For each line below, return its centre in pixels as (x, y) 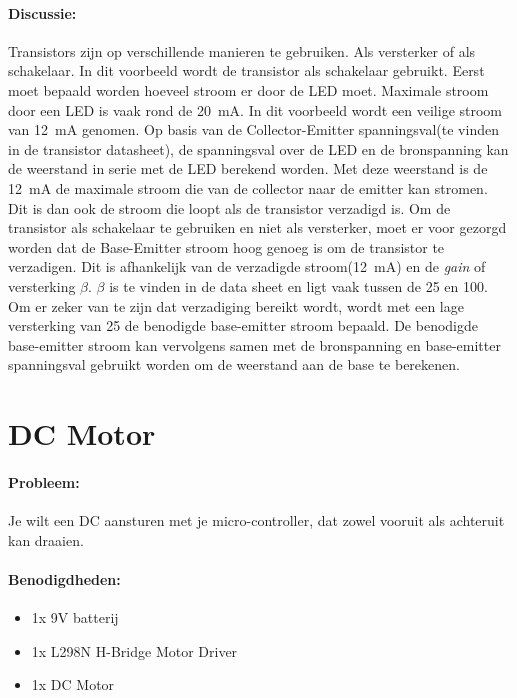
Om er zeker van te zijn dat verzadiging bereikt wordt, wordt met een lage (236, 305)
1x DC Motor (73, 684)
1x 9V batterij (75, 617)
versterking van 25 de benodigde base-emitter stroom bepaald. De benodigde (243, 325)
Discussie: (42, 12)
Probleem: (44, 481)
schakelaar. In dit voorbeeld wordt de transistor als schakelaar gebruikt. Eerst (246, 70)
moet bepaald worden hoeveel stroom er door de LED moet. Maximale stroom (248, 89)
